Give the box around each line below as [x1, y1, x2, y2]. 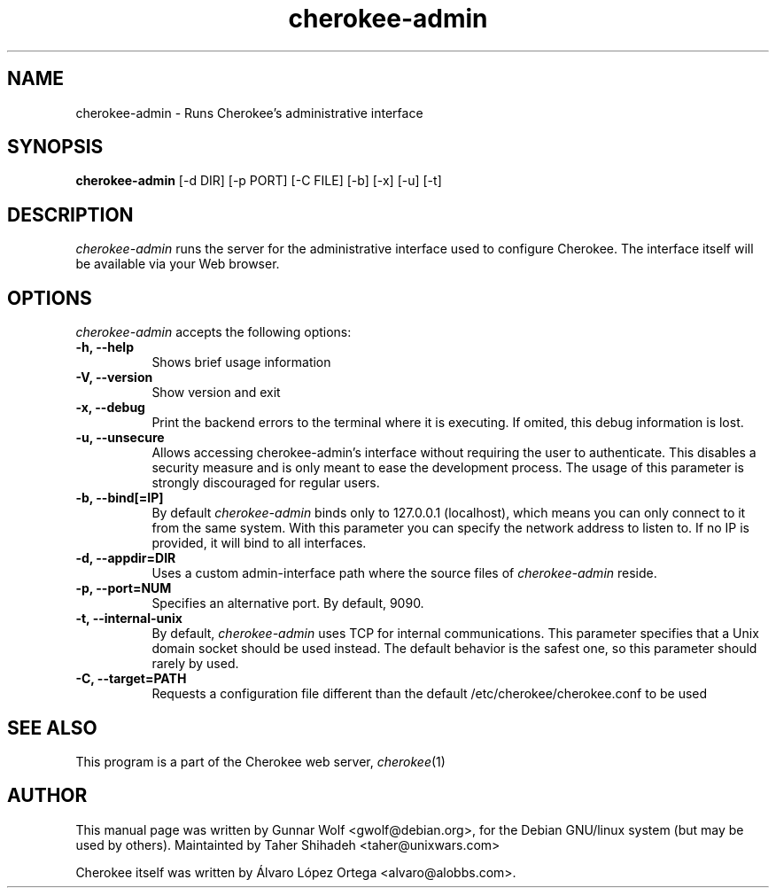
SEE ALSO [7, 716, 97, 739]
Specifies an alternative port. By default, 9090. [151, 595, 424, 611]
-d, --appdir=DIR [75, 550, 176, 566]
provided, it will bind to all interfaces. [151, 535, 367, 551]
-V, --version [75, 370, 153, 385]
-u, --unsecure [75, 430, 165, 446]
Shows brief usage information [151, 354, 331, 370]
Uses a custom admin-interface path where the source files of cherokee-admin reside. [151, 565, 657, 581]
